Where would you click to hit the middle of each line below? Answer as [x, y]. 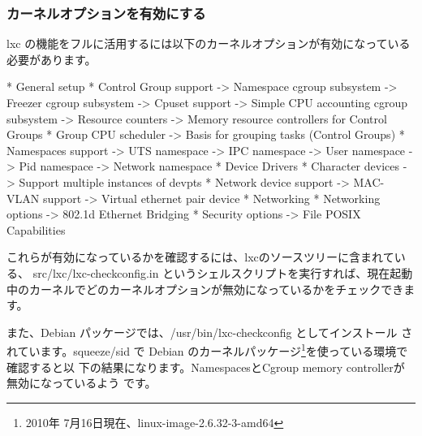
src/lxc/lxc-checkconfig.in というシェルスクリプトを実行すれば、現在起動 [223, 272]
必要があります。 [52, 59]
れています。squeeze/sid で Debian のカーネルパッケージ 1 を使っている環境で [207, 350]
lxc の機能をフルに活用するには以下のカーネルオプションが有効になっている [209, 43]
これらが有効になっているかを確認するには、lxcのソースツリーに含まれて [200, 257]
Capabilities [36, 229]
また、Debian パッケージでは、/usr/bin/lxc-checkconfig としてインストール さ [210, 332]
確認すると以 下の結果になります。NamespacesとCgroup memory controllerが [206, 367]
